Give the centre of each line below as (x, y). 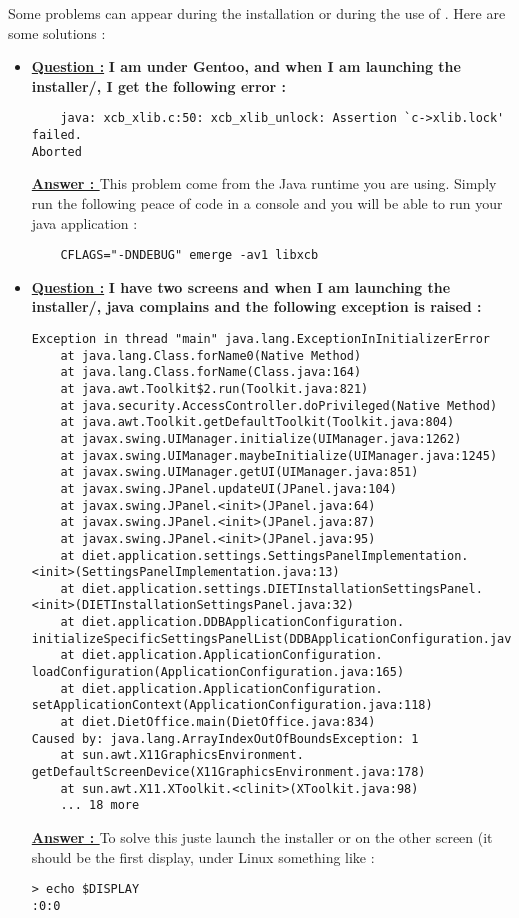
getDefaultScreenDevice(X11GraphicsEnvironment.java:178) (228, 772)
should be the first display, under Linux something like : (203, 856)
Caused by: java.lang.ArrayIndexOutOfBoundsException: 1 (225, 738)
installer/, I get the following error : (159, 85)
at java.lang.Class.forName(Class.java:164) (211, 372)
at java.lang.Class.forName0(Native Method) (211, 355)
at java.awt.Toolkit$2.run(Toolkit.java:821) (214, 388)
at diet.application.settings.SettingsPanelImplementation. (264, 555)
